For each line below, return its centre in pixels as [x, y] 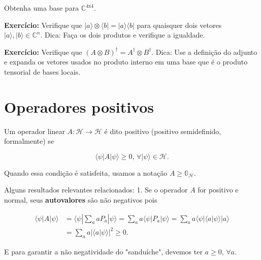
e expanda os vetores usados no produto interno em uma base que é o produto [126, 62]
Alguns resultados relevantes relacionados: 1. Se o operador [96, 190]
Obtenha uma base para [42, 8]
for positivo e [218, 190]
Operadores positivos [79, 106]
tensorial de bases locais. [42, 71]
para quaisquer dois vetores [179, 25]
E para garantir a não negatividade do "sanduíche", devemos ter [103, 252]
